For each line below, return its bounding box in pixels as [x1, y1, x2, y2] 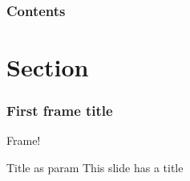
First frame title [6, 101, 113, 121]
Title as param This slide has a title [6, 159, 184, 176]
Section [6, 51, 89, 84]
